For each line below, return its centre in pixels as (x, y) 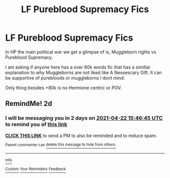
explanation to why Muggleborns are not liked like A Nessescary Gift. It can (83, 73)
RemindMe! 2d (29, 104)
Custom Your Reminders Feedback (36, 169)
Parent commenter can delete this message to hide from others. (61, 145)
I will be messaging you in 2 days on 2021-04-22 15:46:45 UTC (84, 118)
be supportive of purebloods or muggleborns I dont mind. (65, 78)
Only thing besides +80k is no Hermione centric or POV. (63, 88)
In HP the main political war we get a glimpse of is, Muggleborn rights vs (81, 52)
